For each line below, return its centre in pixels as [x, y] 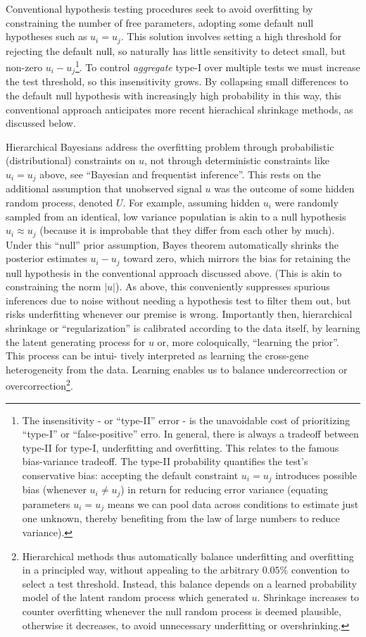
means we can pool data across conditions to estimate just [233, 503]
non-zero [24, 67]
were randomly [307, 202]
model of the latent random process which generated [135, 597]
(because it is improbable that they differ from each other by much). [187, 230]
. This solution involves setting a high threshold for [231, 36]
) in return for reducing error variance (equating [225, 489]
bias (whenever [54, 489]
